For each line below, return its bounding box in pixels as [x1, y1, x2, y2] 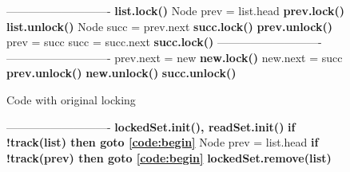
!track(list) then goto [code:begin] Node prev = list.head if [6, 134, 319, 150]
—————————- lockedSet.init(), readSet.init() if [6, 118, 296, 135]
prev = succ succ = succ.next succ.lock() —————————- [6, 33, 322, 50]
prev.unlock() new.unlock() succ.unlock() [6, 64, 237, 81]
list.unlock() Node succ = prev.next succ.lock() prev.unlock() [6, 18, 332, 34]
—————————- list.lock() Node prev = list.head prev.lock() [6, 2, 345, 18]
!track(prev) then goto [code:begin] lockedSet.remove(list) [6, 149, 332, 166]
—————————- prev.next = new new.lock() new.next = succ [6, 49, 343, 65]
